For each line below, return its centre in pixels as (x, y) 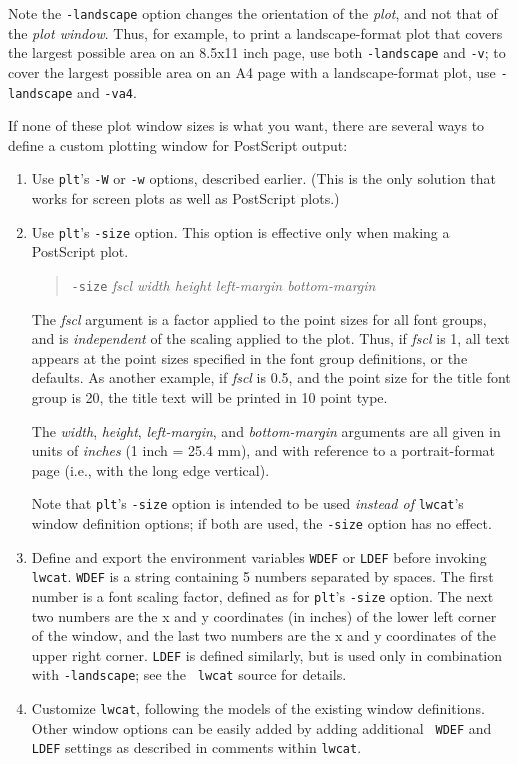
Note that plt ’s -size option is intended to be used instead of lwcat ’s (247, 503)
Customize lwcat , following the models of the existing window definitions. (258, 708)
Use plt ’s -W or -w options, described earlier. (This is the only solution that (264, 178)
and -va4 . (107, 91)
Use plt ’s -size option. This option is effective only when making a (240, 231)
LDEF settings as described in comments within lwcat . (196, 747)
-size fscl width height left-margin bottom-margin (223, 284)
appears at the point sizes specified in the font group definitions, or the (249, 357)
